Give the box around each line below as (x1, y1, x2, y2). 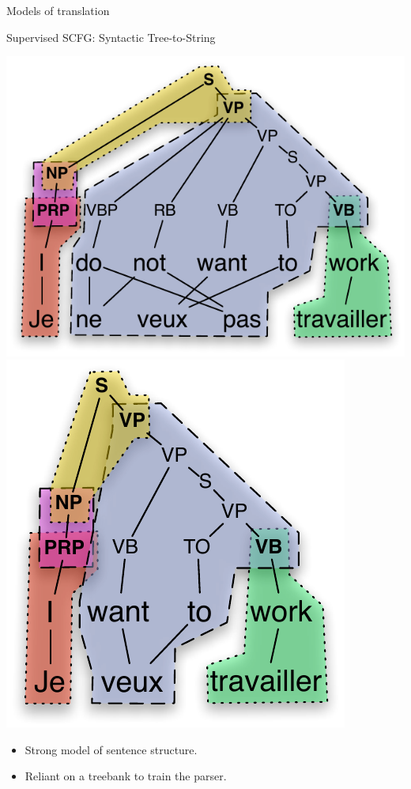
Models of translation (6, 2, 110, 18)
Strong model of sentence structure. (25, 741, 198, 757)
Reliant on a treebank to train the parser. (25, 768, 227, 784)
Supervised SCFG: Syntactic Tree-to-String (6, 28, 216, 45)
